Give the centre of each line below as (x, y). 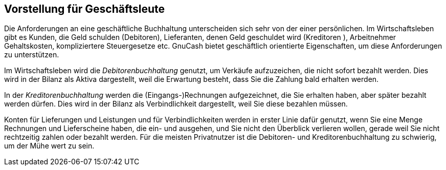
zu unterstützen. (32, 55)
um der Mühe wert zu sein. (49, 146)
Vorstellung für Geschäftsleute (85, 9)
